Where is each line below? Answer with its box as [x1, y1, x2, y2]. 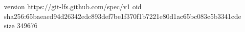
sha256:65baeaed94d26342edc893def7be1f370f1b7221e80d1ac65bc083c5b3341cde [4, 11, 242, 21]
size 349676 [4, 20, 38, 31]
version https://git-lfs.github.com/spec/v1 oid [4, 1, 142, 11]
